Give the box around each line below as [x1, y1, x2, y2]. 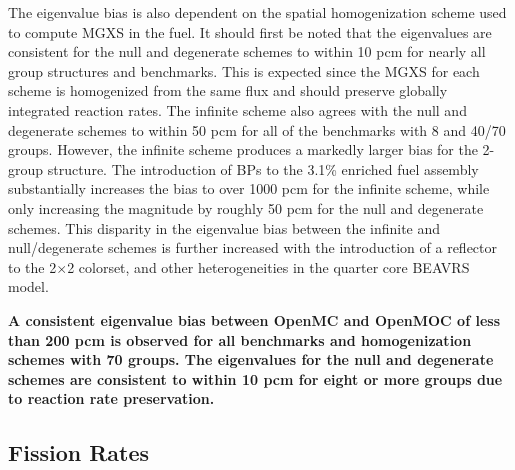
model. [8, 276, 49, 297]
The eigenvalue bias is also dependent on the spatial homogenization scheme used [8, 2, 507, 22]
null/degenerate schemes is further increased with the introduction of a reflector [8, 237, 498, 258]
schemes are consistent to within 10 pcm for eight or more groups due [8, 368, 503, 389]
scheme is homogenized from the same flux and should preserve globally [8, 80, 448, 101]
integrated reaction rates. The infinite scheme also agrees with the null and [8, 99, 467, 120]
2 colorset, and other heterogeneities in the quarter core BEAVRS [67, 256, 470, 277]
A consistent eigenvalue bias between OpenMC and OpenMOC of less [8, 309, 501, 330]
